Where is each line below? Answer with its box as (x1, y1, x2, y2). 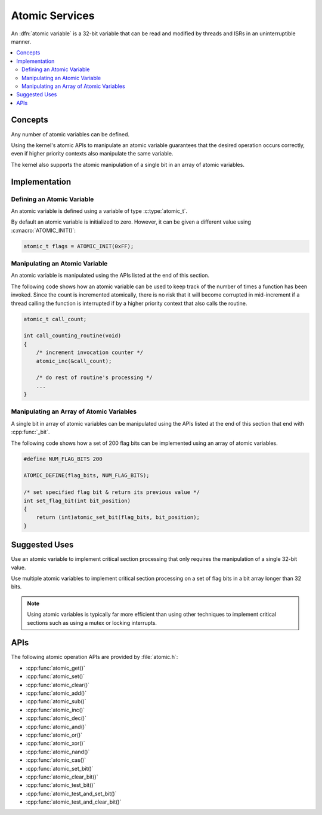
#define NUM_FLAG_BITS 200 (23, 455, 103, 462)
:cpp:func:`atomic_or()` (26, 731, 83, 738)
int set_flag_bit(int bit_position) (23, 497, 131, 504)
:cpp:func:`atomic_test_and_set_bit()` (26, 790, 117, 797)
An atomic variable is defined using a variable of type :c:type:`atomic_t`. (11, 207, 188, 215)
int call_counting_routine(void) (23, 332, 122, 339)
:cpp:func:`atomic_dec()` (26, 715, 86, 722)
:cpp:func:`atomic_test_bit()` (26, 782, 95, 789)
